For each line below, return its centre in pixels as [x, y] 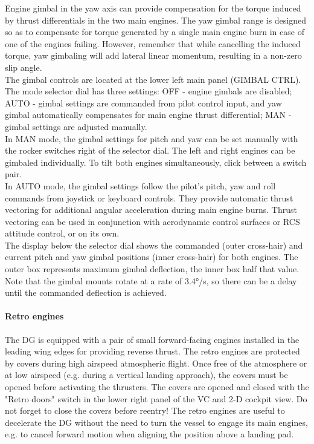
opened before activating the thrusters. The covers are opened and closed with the [157, 387]
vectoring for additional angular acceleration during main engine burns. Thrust [151, 210]
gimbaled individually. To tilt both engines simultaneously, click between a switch [156, 162]
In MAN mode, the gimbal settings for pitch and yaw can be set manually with [152, 138]
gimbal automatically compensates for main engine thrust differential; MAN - [148, 115]
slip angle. [24, 67]
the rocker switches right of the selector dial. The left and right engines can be [150, 150]
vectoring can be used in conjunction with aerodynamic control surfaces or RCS [152, 221]
